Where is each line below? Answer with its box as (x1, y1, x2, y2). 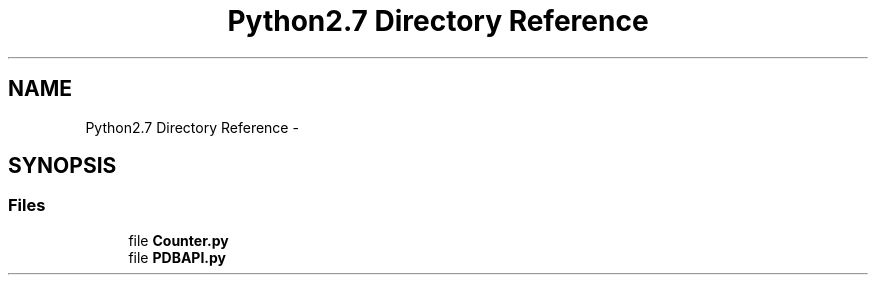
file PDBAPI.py (128, 248, 227, 266)
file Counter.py (128, 231, 229, 249)
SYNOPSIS (8, 153, 117, 179)
